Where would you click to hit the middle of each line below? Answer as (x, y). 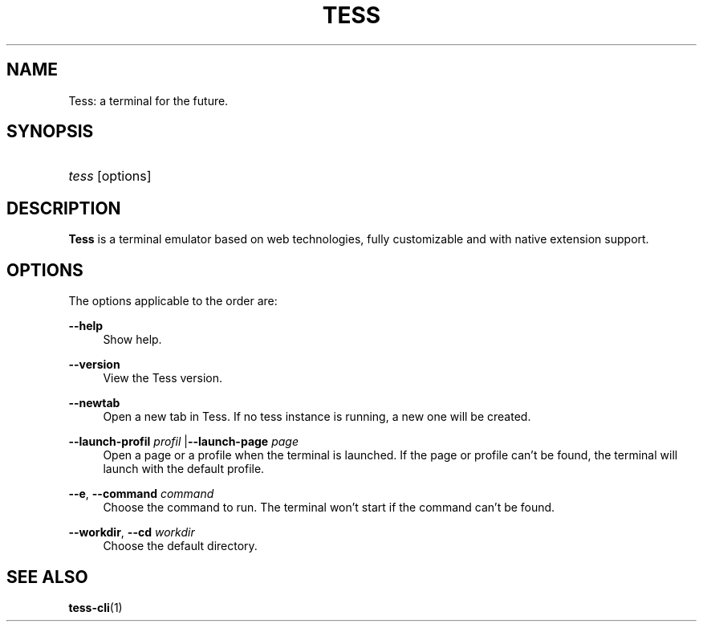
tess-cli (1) (95, 607)
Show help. (132, 340)
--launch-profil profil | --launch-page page (183, 442)
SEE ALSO (47, 577)
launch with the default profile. (184, 469)
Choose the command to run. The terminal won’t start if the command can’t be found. (329, 508)
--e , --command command (141, 494)
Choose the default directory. (180, 546)
